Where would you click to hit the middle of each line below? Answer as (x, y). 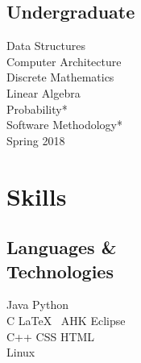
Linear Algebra (44, 92)
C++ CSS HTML (51, 336)
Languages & (62, 247)
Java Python (38, 305)
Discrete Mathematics (60, 77)
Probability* (37, 108)
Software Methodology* (64, 125)
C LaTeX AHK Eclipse (66, 320)
